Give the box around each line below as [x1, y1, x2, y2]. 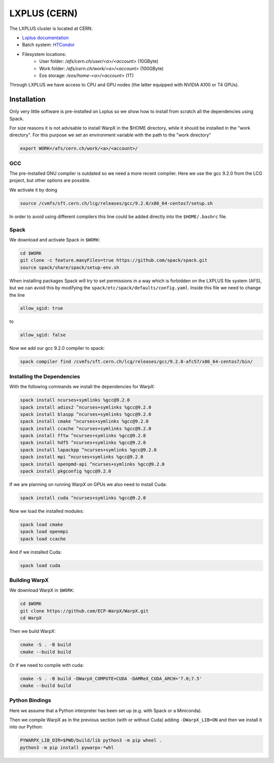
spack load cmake [20, 522, 63, 527]
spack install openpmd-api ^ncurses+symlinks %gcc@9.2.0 [20, 461, 165, 467]
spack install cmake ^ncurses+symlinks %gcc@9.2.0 [20, 418, 149, 424]
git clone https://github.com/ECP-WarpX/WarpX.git [20, 608, 149, 614]
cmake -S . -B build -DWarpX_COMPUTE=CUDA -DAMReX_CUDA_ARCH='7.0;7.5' [20, 676, 202, 681]
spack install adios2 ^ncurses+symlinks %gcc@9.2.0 [20, 404, 152, 410]
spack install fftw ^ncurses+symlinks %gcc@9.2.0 [20, 433, 146, 439]
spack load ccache [20, 536, 66, 541]
